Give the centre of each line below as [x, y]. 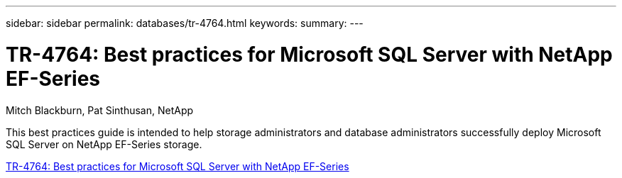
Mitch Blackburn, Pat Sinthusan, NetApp [100, 110]
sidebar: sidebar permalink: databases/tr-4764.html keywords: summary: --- [185, 23]
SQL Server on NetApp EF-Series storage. [104, 144]
